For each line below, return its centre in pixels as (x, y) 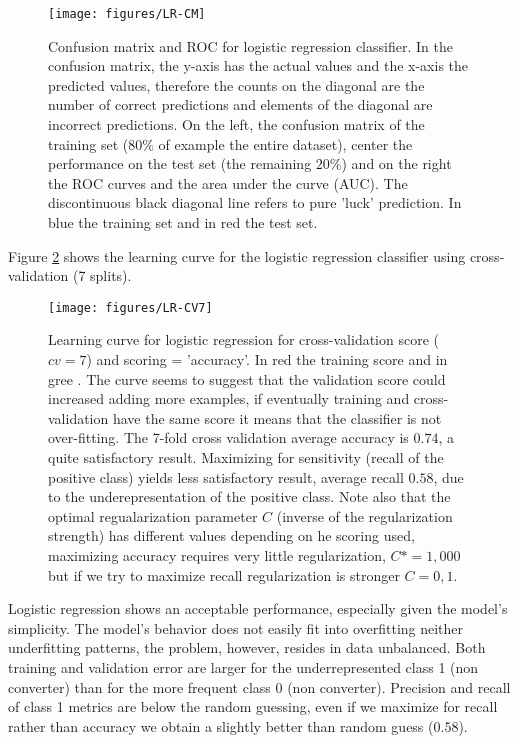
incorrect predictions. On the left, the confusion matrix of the (236, 124)
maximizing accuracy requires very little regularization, (217, 554)
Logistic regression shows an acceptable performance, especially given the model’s (258, 608)
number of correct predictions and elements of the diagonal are (240, 104)
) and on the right (396, 163)
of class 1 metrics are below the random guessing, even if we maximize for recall (253, 706)
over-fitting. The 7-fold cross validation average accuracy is (228, 437)
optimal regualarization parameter (153, 515)
